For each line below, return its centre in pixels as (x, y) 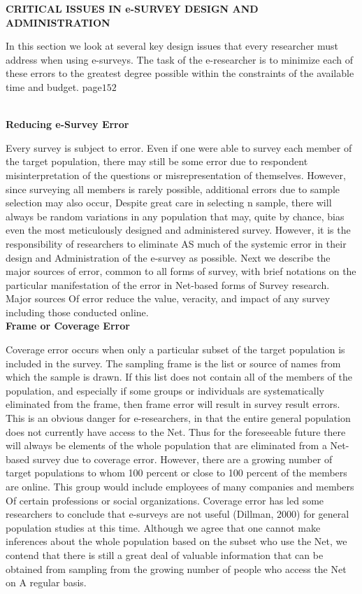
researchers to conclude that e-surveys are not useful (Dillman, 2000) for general (178, 514)
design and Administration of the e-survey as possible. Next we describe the (168, 257)
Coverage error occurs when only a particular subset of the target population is (175, 349)
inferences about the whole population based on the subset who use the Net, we (176, 541)
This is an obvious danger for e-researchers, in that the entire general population (178, 418)
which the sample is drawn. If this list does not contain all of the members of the (179, 377)
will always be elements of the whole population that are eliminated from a (166, 445)
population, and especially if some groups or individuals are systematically (165, 390)
